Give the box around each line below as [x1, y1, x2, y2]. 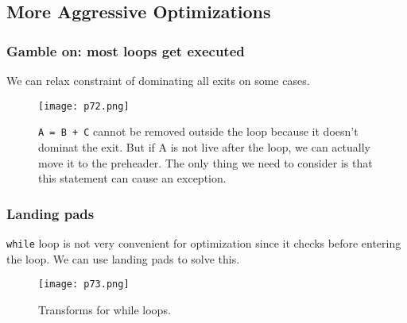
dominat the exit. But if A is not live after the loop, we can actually [38, 138, 370, 155]
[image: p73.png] [38, 279, 130, 290]
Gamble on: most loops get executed [6, 40, 245, 60]
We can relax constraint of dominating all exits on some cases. [6, 72, 310, 88]
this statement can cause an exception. [38, 170, 227, 186]
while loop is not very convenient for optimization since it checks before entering [6, 234, 401, 251]
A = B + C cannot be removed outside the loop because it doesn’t [38, 123, 359, 140]
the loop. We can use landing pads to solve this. [6, 250, 240, 267]
